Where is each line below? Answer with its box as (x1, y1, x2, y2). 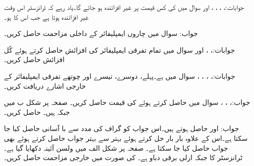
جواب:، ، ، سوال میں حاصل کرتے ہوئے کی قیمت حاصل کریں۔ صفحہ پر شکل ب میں (4, 97, 251, 107)
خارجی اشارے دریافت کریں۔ (4, 80, 86, 91)
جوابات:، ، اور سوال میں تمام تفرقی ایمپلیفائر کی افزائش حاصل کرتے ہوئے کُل (4, 44, 235, 55)
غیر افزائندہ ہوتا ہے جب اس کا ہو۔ (4, 11, 89, 22)
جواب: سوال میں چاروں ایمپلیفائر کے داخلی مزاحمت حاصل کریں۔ (4, 28, 198, 38)
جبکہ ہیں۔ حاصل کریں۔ (4, 106, 70, 117)
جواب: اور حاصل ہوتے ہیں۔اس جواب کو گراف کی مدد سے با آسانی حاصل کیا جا (4, 123, 239, 133)
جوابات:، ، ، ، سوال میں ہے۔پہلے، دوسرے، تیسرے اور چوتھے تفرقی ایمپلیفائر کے (4, 70, 235, 81)
